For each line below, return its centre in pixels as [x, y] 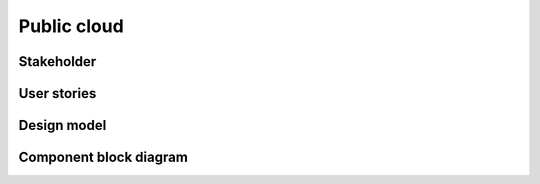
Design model [62, 125]
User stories [57, 93]
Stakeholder [57, 61]
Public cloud [71, 26]
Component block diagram [103, 157]
